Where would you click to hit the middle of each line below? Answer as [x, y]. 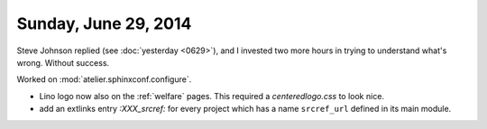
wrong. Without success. [63, 62]
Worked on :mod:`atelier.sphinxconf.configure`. [104, 79]
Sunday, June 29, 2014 [104, 23]
